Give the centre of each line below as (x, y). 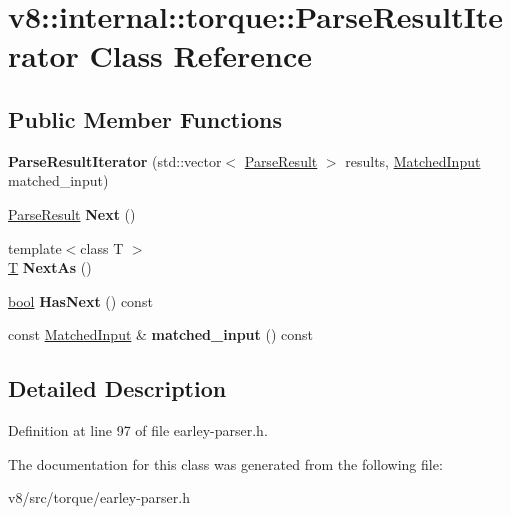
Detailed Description (117, 388)
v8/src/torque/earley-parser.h (99, 497)
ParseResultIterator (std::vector (115, 160)
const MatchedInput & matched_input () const (160, 334)
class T (102, 247)
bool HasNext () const (80, 300)
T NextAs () (50, 267)
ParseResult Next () (72, 213)
